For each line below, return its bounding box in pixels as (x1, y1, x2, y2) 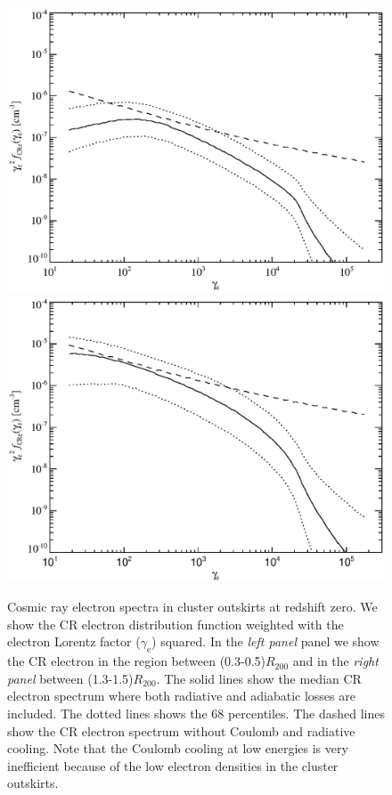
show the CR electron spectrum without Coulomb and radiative (7, 721, 355, 740)
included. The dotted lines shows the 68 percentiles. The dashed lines (7, 703, 385, 722)
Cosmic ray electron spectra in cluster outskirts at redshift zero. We (7, 597, 378, 616)
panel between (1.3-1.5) (7, 669, 134, 687)
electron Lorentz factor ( (7, 632, 141, 651)
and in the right (292, 652, 379, 670)
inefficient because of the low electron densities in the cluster (7, 756, 339, 775)
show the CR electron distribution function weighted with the (7, 614, 344, 633)
